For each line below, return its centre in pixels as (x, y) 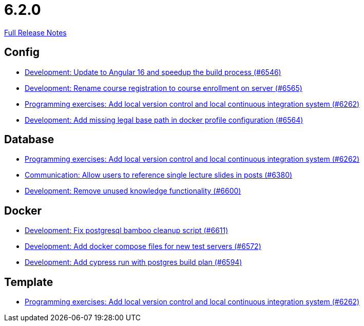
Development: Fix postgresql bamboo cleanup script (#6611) (127, 231)
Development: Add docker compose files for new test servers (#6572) (143, 246)
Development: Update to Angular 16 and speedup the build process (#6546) (153, 72)
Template (29, 282)
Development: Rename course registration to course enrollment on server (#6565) (164, 88)
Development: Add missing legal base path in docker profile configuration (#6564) (164, 120)
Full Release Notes (35, 32)
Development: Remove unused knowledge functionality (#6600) (133, 191)
